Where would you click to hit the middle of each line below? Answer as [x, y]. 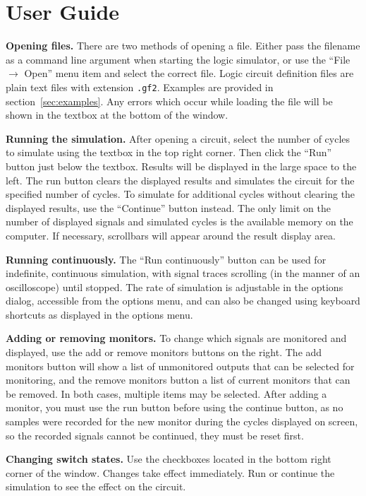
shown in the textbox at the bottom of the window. [117, 115]
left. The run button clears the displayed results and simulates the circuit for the [180, 180]
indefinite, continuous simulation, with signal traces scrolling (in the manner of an [183, 273]
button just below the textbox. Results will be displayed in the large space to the [181, 166]
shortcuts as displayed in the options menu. [99, 314]
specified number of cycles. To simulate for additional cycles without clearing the [181, 194]
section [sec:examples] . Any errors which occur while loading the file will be [169, 101]
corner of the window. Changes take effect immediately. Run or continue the [170, 472]
